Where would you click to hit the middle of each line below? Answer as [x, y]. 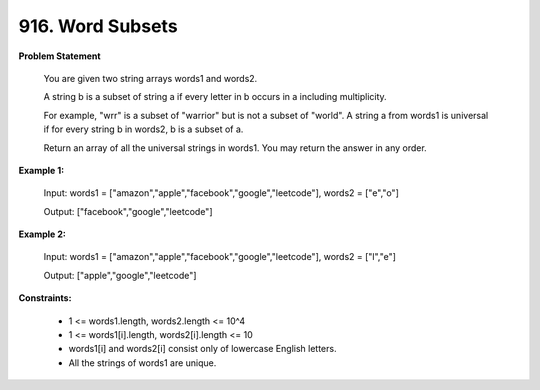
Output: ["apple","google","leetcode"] [120, 275]
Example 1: [41, 170]
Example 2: [42, 234]
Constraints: [45, 298]
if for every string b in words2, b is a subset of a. [143, 129]
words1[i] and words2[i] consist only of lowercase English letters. [202, 349]
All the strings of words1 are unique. [142, 362]
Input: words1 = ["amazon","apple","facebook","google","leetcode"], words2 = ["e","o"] [221, 193]
